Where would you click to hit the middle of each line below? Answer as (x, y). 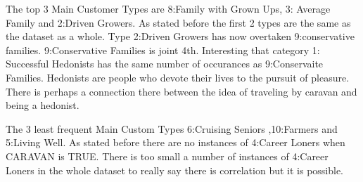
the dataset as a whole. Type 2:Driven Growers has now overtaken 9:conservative (180, 36)
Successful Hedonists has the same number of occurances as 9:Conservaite (165, 64)
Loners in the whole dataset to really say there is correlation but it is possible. (175, 170)
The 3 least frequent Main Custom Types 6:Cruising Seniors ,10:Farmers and (172, 128)
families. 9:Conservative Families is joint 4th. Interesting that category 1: (163, 50)
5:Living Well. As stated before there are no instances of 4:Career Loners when (176, 142)
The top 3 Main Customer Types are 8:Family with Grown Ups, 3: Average (168, 8)
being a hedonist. (43, 105)
